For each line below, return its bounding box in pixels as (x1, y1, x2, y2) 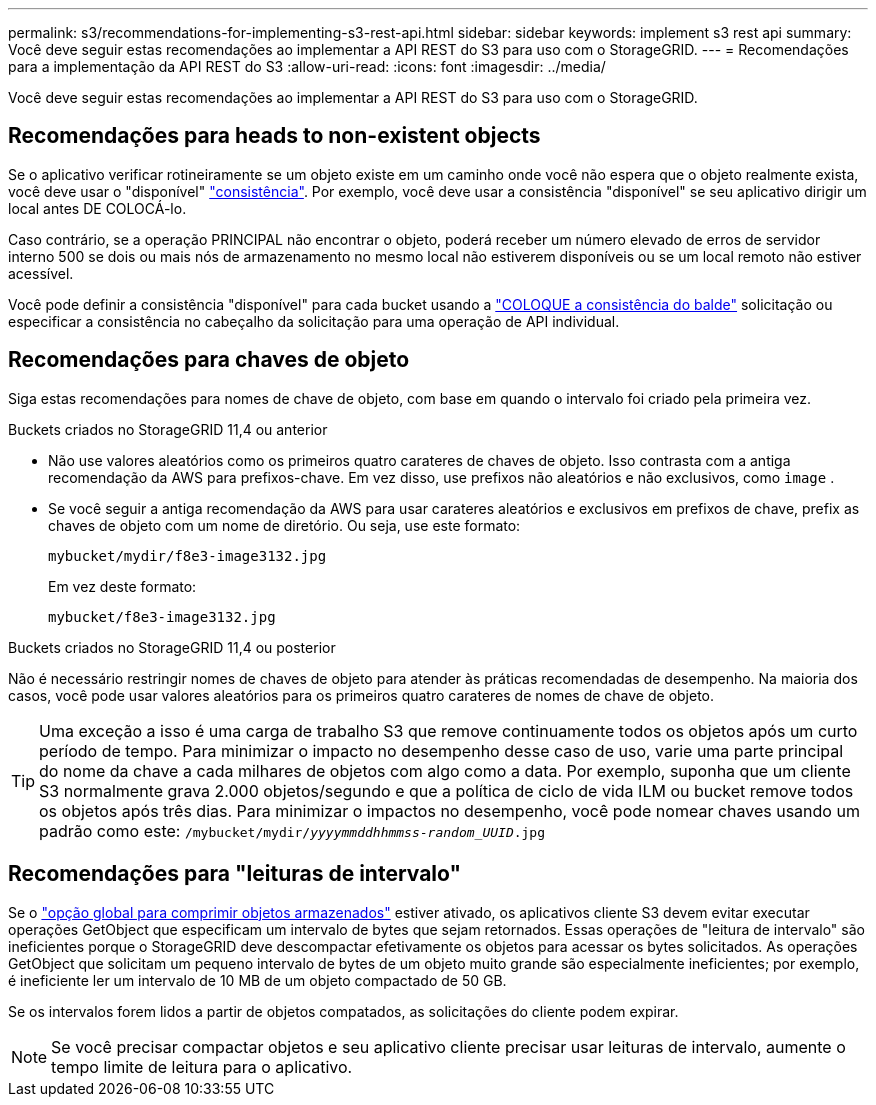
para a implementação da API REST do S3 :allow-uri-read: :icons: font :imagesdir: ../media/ (8, 58, 606, 75)
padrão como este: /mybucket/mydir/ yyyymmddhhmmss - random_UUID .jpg (39, 820, 546, 841)
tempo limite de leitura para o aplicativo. (51, 1056, 353, 1077)
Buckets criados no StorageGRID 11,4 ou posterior (8, 638, 336, 656)
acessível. (8, 264, 74, 282)
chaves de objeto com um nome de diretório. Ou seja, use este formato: (48, 516, 521, 534)
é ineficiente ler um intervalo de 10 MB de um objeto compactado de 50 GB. (8, 971, 507, 989)
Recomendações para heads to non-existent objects (8, 123, 541, 149)
